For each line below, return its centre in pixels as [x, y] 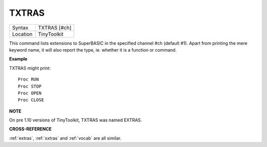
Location [22, 34]
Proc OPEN [30, 93]
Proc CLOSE [31, 100]
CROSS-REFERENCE [30, 129]
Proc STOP [30, 86]
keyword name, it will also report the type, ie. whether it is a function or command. [93, 50]
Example [18, 59]
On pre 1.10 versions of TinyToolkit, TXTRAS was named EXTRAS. [76, 120]
